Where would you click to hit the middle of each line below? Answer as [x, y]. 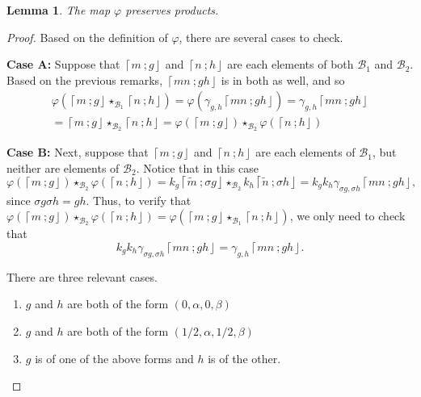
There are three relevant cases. [82, 276]
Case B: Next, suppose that [78, 152]
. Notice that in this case [198, 167]
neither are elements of [63, 167]
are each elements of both [290, 64]
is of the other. [244, 358]
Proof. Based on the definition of [87, 37]
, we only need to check [347, 216]
